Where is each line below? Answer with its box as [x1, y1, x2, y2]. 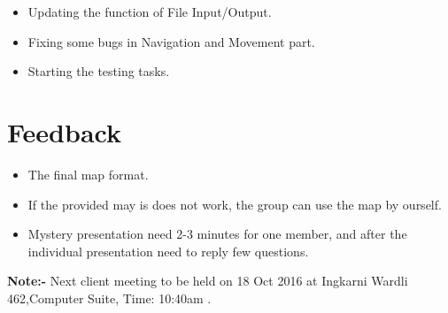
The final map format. [27, 164, 149, 183]
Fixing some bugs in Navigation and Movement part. [27, 32, 315, 50]
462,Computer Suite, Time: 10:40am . [7, 288, 212, 307]
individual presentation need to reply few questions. [27, 241, 309, 260]
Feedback [7, 113, 121, 149]
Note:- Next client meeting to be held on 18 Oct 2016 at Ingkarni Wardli [7, 271, 408, 290]
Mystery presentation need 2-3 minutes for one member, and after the [27, 225, 407, 243]
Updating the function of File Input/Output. [27, 3, 272, 20]
